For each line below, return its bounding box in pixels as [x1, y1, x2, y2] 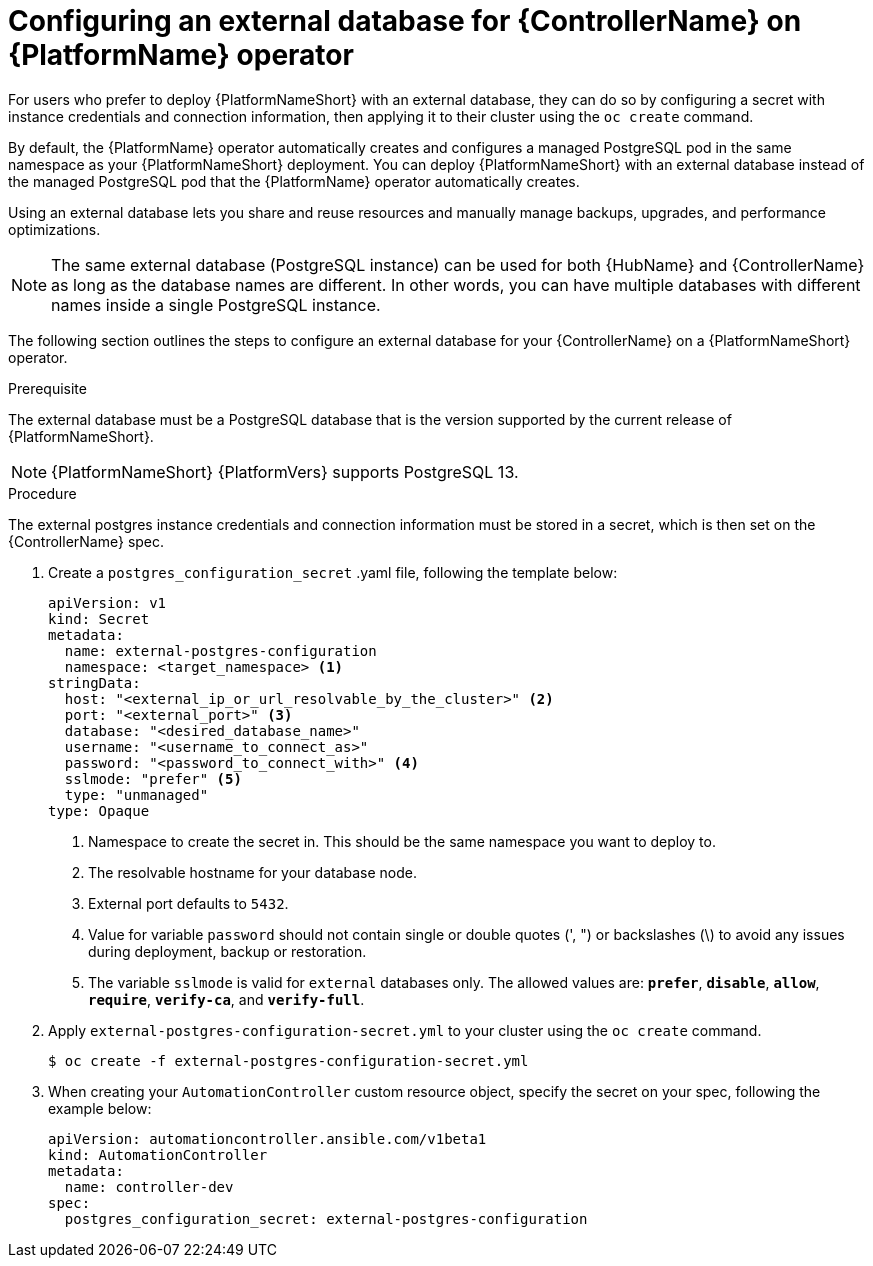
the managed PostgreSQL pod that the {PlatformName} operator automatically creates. [8, 172, 580, 190]
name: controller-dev [64, 1178, 234, 1195]
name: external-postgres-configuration [64, 642, 377, 659]
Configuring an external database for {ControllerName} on [8, 4, 802, 38]
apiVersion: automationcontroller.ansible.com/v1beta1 [48, 1130, 487, 1147]
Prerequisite [8, 379, 87, 397]
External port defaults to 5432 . [88, 894, 289, 912]
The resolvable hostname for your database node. [88, 863, 418, 881]
